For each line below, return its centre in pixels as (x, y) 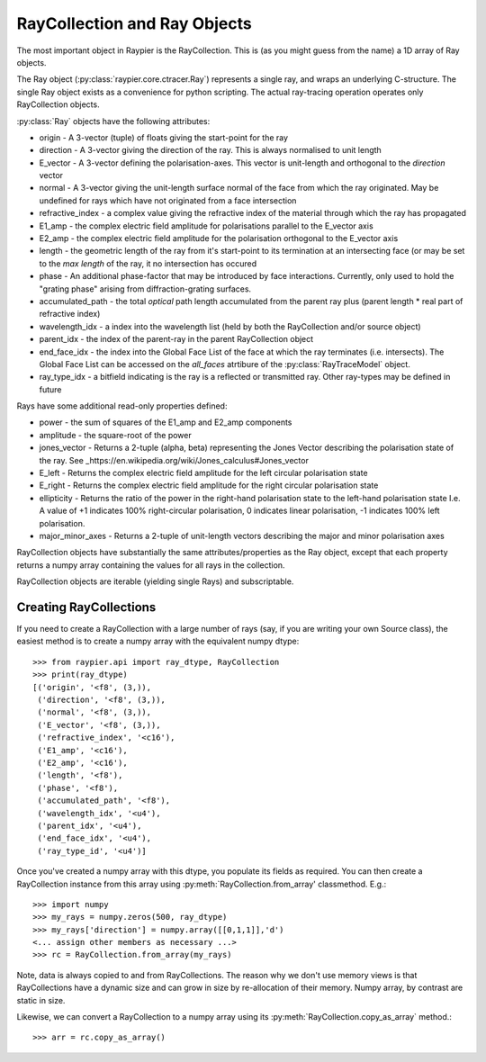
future (50, 389)
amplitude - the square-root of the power (116, 435)
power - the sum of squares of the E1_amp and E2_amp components (166, 422)
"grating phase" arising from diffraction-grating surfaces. (145, 289)
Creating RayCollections (86, 607)
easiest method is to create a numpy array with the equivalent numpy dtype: (158, 641)
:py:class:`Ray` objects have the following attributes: (113, 121)
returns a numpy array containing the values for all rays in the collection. (151, 565)
